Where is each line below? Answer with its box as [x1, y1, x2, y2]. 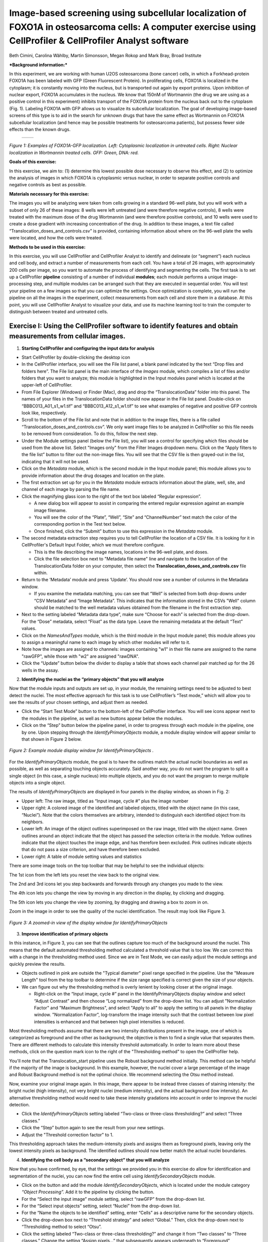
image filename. [34, 507, 67, 513]
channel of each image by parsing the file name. [21, 486, 121, 492]
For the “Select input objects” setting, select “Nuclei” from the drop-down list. [21, 1203, 181, 1209]
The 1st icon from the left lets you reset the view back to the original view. [9, 872, 160, 878]
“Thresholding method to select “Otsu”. [21, 1224, 102, 1230]
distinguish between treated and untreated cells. [9, 309, 109, 315]
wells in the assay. [21, 667, 59, 673]
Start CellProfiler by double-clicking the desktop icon [21, 354, 131, 360]
